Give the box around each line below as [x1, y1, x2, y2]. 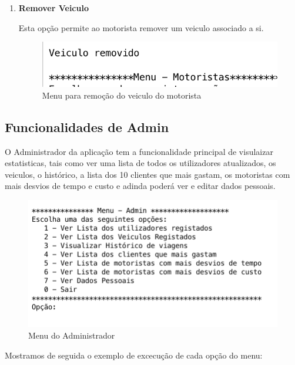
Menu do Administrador [28, 329, 115, 342]
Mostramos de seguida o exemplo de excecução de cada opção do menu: [5, 349, 263, 361]
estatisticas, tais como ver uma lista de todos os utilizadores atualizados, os [5, 157, 276, 169]
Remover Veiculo [18, 2, 89, 13]
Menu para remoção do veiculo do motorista [42, 89, 202, 101]
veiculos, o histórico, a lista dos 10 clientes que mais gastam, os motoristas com [5, 168, 290, 180]
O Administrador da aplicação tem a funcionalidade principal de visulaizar [5, 145, 273, 157]
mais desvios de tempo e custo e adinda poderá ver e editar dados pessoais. [5, 180, 276, 192]
